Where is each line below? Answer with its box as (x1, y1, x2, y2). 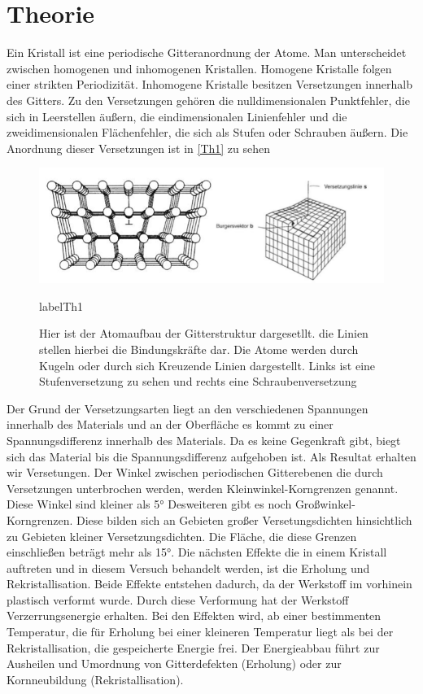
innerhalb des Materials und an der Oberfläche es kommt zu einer (7, 416, 334, 433)
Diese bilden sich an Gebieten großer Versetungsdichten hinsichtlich (76, 511, 412, 528)
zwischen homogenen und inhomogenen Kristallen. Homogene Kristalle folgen (7, 59, 392, 76)
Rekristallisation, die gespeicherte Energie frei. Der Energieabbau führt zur (7, 639, 380, 656)
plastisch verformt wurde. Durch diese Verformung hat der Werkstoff (7, 591, 349, 608)
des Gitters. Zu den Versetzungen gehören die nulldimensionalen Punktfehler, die (7, 91, 410, 108)
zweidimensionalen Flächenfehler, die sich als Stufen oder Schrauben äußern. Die (7, 124, 408, 141)
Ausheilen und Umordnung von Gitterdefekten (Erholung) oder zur (7, 655, 342, 672)
